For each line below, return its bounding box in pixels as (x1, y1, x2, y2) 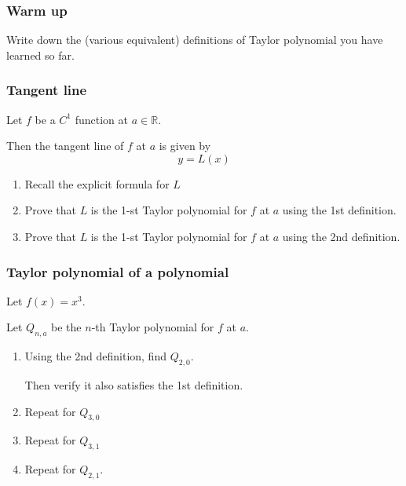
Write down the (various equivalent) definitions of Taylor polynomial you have (6, 31, 383, 48)
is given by (159, 137, 211, 154)
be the (51, 319, 82, 335)
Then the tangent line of (6, 137, 124, 154)
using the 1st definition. (282, 202, 397, 218)
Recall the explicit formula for (24, 175, 170, 192)
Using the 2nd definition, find (24, 348, 166, 364)
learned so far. (6, 46, 75, 63)
